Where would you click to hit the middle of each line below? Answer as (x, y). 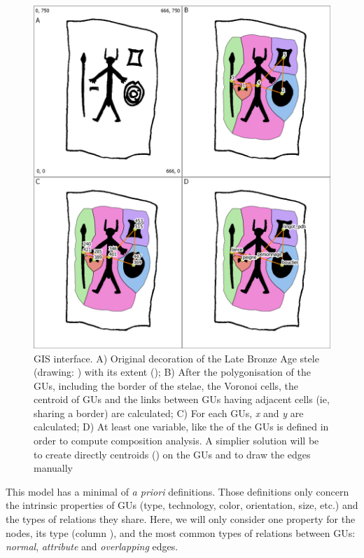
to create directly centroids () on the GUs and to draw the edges (172, 454)
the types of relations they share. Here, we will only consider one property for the (181, 519)
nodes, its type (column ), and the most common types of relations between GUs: (181, 532)
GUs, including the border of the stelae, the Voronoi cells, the (166, 385)
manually (54, 468)
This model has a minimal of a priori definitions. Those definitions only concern (177, 491)
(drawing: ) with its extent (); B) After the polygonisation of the (172, 372)
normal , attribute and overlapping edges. (92, 546)
